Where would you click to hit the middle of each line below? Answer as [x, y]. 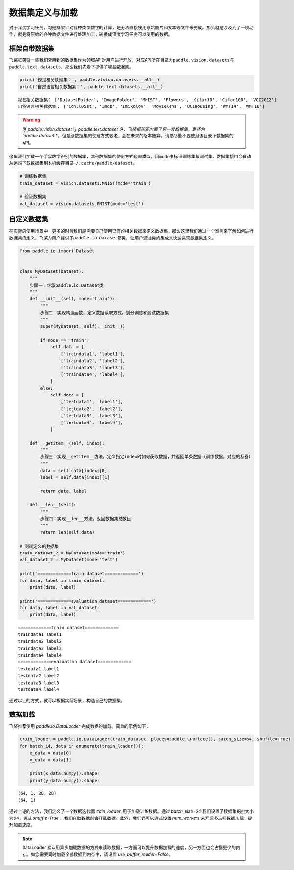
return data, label [63, 491]
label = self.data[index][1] [75, 477]
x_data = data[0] [50, 753]
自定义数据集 [28, 219]
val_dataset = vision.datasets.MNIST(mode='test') [82, 203]
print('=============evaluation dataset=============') [88, 601]
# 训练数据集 [33, 176]
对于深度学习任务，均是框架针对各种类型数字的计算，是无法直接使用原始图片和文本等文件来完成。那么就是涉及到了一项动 [131, 27]
